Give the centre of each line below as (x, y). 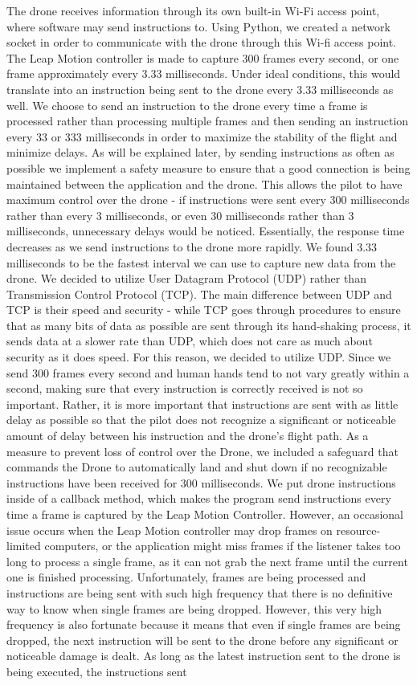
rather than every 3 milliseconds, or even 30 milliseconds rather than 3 (180, 215)
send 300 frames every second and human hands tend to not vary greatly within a (208, 372)
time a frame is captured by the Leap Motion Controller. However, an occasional (205, 514)
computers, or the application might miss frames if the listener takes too (223, 546)
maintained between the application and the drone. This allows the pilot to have (204, 183)
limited (24, 546)
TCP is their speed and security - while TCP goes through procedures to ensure (204, 310)
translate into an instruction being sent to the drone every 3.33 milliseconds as (200, 89)
